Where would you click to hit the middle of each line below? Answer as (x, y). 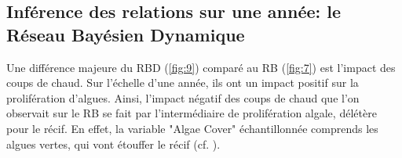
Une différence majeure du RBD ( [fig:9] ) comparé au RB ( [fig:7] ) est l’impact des (201, 67)
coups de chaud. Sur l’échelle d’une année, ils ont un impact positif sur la (183, 83)
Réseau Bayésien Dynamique (126, 34)
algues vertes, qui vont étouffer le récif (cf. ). (113, 144)
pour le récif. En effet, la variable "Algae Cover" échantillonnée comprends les (192, 128)
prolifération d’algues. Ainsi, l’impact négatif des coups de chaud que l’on (183, 97)
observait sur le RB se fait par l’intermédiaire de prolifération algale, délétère (192, 113)
